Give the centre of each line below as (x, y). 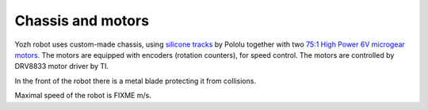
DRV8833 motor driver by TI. (62, 66)
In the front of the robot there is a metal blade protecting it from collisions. (136, 81)
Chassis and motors (82, 21)
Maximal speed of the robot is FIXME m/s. (83, 96)
